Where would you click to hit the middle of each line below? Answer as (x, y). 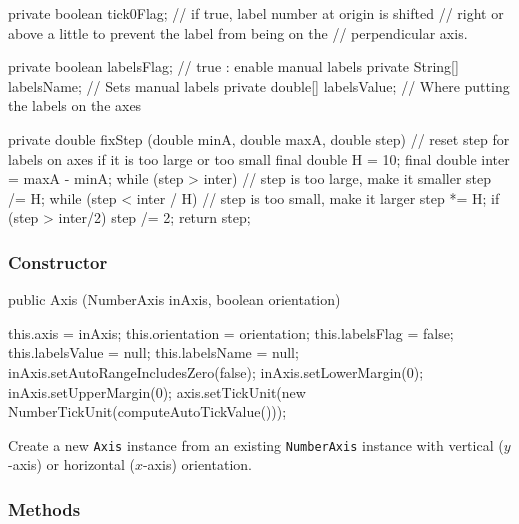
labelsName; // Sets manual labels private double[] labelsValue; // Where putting (259, 85)
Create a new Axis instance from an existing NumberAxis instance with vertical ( (256, 444)
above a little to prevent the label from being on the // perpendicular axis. (238, 32)
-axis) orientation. (197, 464)
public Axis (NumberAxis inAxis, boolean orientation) (174, 299)
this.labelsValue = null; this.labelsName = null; (153, 352)
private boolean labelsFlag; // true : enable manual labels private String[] (233, 66)
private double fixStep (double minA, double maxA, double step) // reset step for (259, 138)
